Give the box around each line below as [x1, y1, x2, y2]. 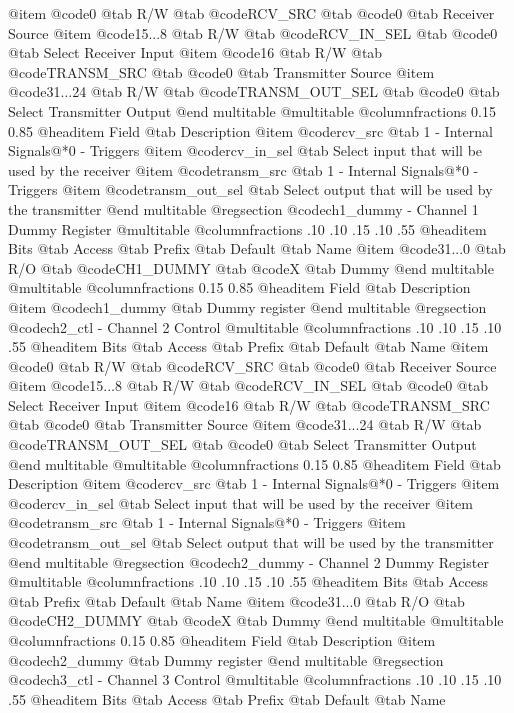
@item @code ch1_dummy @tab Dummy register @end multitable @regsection [8, 296, 487, 317]
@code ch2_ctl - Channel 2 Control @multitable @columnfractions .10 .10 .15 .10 [8, 316, 502, 337]
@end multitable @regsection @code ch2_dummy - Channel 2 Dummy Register [8, 551, 489, 572]
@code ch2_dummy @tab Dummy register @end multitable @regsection [8, 649, 444, 670]
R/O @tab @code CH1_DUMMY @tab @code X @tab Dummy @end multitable [8, 257, 494, 278]
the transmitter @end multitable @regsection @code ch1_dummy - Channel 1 [8, 198, 479, 219]
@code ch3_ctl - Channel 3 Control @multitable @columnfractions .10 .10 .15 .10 [8, 669, 502, 690]
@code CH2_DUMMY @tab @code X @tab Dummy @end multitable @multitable [8, 610, 504, 631]
